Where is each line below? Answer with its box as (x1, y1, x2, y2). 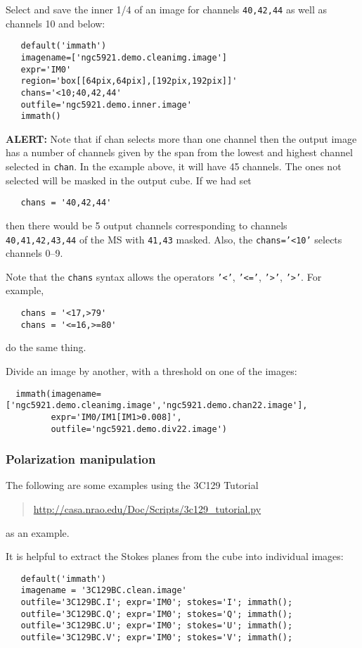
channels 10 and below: (6, 15, 105, 30)
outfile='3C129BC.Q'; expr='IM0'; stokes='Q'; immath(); (20, 609, 293, 619)
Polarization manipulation (6, 450, 156, 468)
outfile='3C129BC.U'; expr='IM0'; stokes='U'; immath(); (20, 621, 293, 631)
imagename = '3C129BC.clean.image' (20, 585, 187, 596)
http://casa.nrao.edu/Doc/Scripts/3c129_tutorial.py (33, 501, 261, 516)
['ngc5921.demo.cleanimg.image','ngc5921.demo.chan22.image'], (6, 400, 308, 411)
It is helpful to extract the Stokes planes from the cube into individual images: (6, 549, 344, 564)
